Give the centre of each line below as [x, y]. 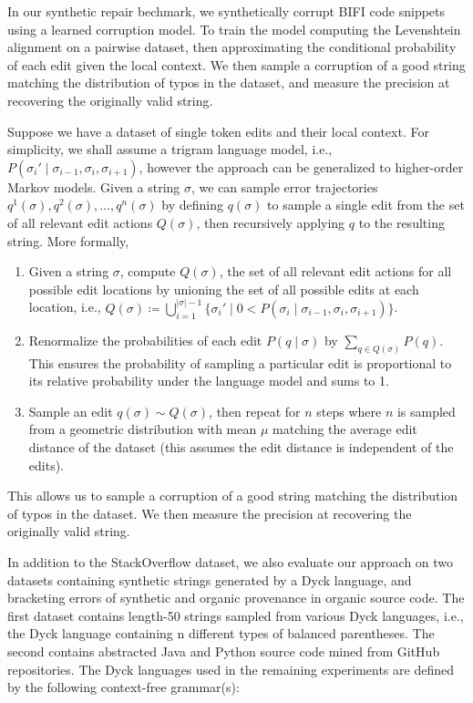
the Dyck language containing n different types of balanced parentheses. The [221, 633]
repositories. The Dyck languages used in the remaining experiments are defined [231, 669]
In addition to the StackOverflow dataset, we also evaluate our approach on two [231, 561]
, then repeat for [255, 411]
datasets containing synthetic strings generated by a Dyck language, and [210, 579]
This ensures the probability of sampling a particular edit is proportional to [240, 362]
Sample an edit [71, 411]
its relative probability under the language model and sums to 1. [209, 381]
